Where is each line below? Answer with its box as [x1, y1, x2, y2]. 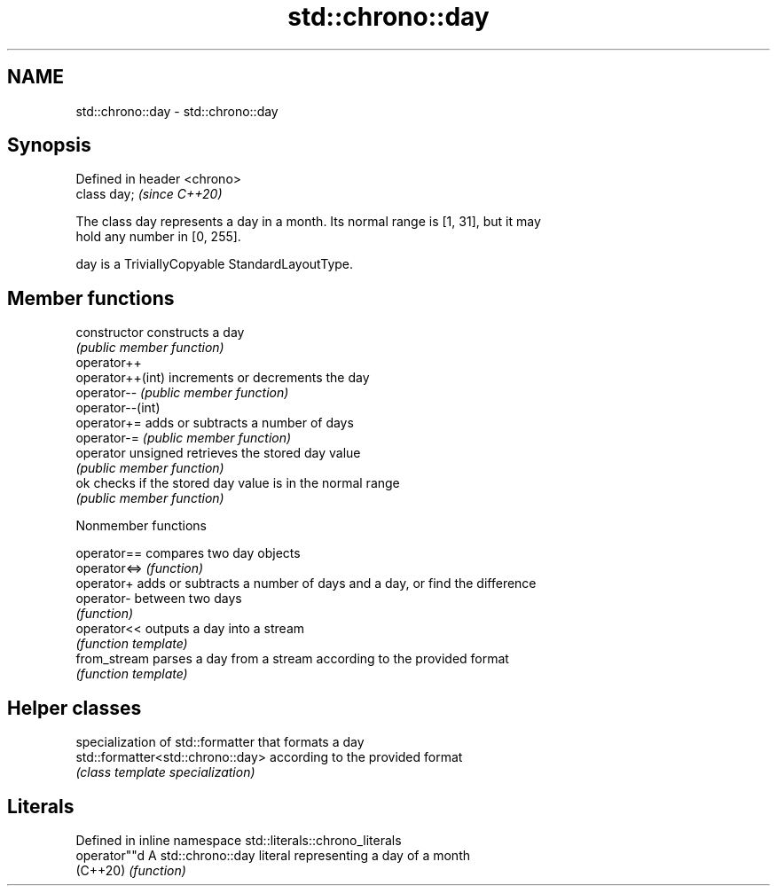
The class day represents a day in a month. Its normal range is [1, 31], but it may [75, 214, 541, 230]
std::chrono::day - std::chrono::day [75, 103, 279, 119]
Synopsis [7, 134, 91, 157]
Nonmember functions [75, 518, 207, 534]
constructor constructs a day [75, 325, 245, 341]
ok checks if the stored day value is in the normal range [75, 475, 400, 491]
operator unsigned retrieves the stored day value [75, 445, 361, 461]
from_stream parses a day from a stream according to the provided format [75, 651, 509, 667]
